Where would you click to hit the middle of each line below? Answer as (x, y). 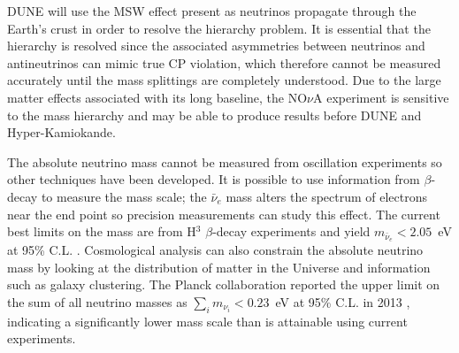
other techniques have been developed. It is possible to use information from (214, 179)
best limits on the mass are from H (102, 231)
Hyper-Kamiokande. (61, 132)
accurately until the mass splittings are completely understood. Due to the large (224, 80)
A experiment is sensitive (381, 97)
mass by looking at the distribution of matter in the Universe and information (219, 267)
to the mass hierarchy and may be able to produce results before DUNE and (214, 115)
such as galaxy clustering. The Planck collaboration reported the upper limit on (224, 284)
